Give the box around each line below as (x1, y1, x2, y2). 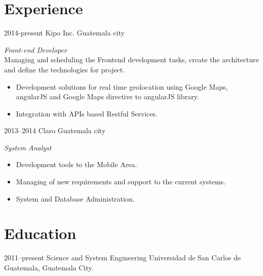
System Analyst (4, 142, 52, 152)
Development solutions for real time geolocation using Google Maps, (16, 81, 228, 92)
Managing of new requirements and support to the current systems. (16, 176, 226, 187)
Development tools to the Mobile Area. (16, 159, 137, 170)
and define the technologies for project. (4, 64, 125, 74)
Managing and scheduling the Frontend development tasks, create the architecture (4, 54, 259, 65)
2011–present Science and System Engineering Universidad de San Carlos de (4, 252, 241, 263)
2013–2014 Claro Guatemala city (4, 125, 106, 136)
